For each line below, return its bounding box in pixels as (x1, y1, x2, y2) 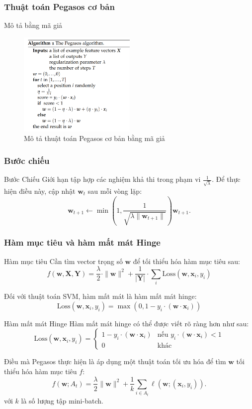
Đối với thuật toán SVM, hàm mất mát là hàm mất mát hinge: (4, 291, 197, 301)
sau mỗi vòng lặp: (87, 185, 142, 196)
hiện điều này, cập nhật (4, 185, 76, 196)
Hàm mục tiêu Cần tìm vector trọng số (4, 256, 123, 266)
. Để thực (212, 174, 241, 184)
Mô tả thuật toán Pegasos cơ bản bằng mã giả (24, 133, 165, 143)
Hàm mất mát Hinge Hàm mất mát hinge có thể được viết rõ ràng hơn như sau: (4, 318, 249, 328)
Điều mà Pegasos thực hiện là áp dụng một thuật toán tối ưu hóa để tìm (4, 356, 226, 367)
